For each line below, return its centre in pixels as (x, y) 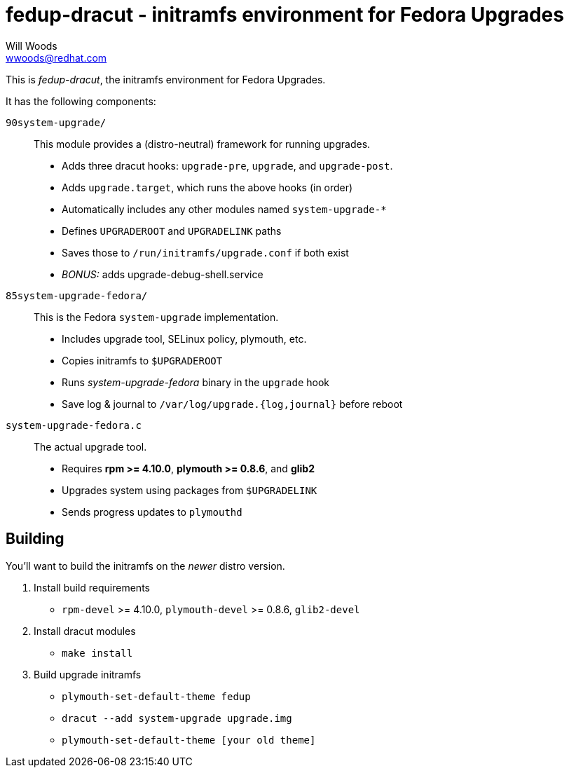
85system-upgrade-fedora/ (77, 295)
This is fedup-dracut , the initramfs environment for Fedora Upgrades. (166, 79)
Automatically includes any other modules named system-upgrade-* (224, 209)
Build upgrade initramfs (88, 674)
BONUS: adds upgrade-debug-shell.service (163, 274)
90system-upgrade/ (56, 122)
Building (35, 539)
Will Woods (32, 46)
